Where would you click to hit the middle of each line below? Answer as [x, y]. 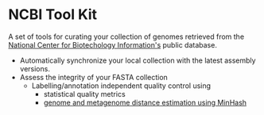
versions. [35, 68]
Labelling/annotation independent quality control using [121, 86]
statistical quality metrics [84, 94]
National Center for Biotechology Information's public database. [113, 44]
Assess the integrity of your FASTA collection [94, 77]
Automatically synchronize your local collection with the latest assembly [138, 60]
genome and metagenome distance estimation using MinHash [145, 102]
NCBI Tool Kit [53, 15]
